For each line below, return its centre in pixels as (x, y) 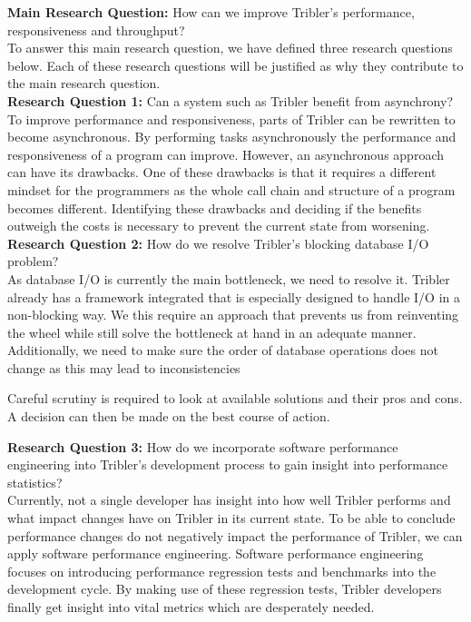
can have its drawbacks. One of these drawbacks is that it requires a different (222, 172)
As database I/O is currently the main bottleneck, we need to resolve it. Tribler (229, 278)
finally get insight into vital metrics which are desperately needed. (191, 607)
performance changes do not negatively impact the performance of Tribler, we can (235, 535)
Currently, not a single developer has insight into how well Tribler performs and (229, 500)
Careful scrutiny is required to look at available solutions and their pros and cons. (235, 398)
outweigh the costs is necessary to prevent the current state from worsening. (219, 226)
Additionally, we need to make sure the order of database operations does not (223, 350)
